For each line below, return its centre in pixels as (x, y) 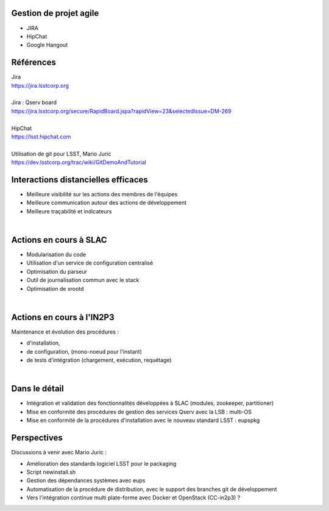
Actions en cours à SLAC (59, 240)
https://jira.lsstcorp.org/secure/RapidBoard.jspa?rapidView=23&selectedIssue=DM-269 (121, 111)
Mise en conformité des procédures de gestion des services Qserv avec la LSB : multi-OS (139, 412)
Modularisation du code (56, 255)
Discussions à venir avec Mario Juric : (59, 452)
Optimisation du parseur (57, 271)
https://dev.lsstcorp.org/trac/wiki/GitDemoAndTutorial (79, 162)
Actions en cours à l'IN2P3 (63, 317)
